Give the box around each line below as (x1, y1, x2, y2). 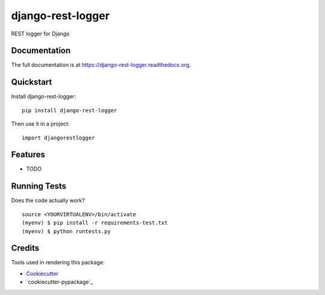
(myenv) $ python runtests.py (22, 228, 111, 234)
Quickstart (11, 77, 52, 87)
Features (11, 150, 45, 160)
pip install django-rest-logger (22, 107, 117, 114)
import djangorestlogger (22, 134, 95, 141)
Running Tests (11, 181, 66, 192)
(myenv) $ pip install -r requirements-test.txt (22, 219, 168, 227)
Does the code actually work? (11, 197, 85, 204)
